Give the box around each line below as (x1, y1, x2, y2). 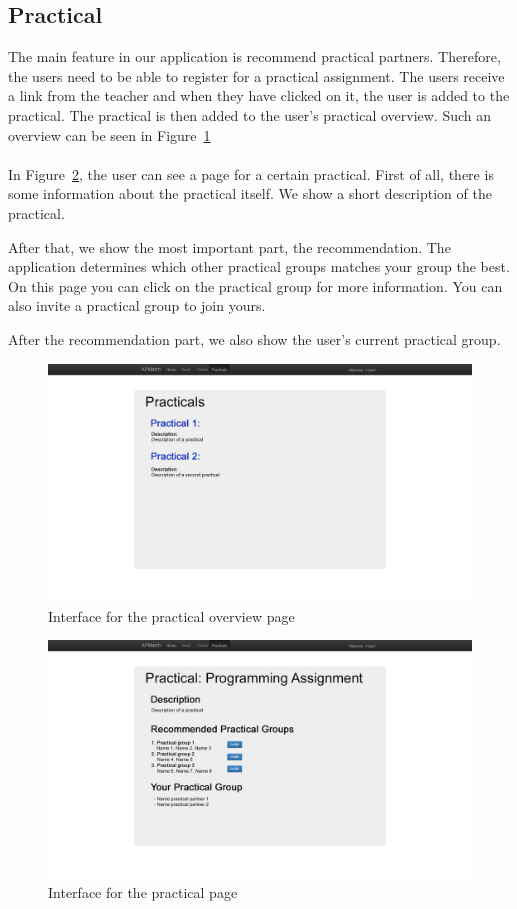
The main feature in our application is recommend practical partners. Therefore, (8, 46, 501, 67)
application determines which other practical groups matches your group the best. (8, 256, 510, 277)
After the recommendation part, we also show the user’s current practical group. (8, 328, 501, 349)
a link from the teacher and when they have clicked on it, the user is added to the (8, 85, 510, 106)
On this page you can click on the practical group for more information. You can (8, 275, 503, 296)
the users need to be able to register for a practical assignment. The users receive (8, 65, 505, 86)
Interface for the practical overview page (48, 605, 295, 626)
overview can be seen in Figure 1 (8, 124, 211, 145)
